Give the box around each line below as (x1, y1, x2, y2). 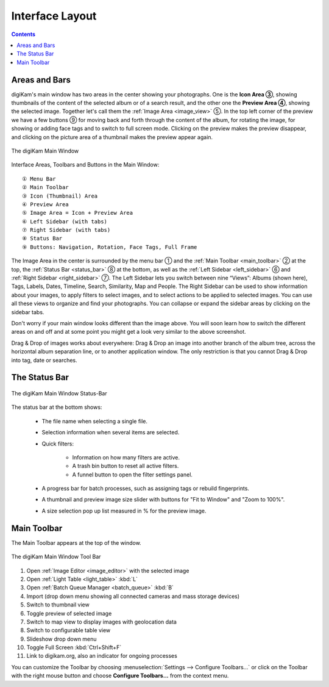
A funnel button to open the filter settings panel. (72, 470, 193, 478)
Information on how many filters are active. (72, 453, 180, 461)
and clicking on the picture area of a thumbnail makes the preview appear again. (11, 133, 213, 140)
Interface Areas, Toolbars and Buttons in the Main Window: (11, 161, 160, 168)
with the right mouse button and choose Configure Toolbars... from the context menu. (11, 672, 229, 680)
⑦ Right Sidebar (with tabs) (22, 226, 111, 234)
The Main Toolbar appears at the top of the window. (11, 539, 141, 546)
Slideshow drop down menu (26, 635, 97, 642)
